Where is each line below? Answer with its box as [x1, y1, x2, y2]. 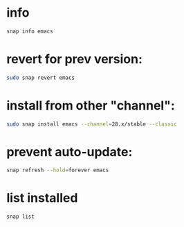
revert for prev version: [6, 51, 142, 67]
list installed [6, 190, 78, 206]
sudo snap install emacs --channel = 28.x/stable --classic [6, 120, 177, 128]
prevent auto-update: [6, 144, 133, 160]
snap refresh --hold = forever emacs [6, 167, 109, 174]
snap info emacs [6, 28, 53, 35]
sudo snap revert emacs [6, 74, 75, 81]
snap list [6, 213, 35, 220]
